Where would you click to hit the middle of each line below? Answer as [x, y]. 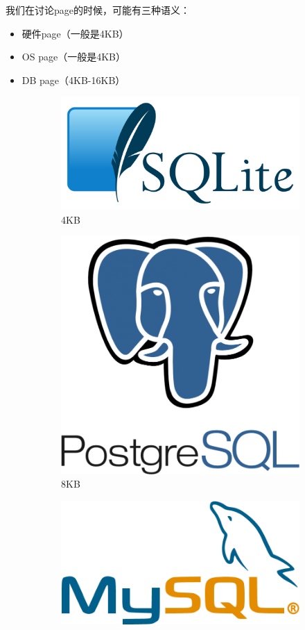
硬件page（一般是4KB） [75, 33]
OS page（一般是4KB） [73, 57]
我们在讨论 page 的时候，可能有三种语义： [98, 10]
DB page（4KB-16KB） [73, 80]
